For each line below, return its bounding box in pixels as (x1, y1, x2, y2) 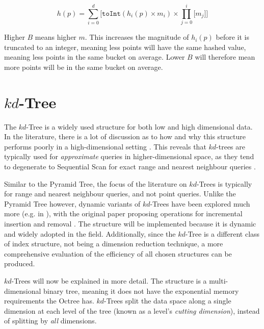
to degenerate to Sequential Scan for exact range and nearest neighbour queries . (4, 161, 256, 171)
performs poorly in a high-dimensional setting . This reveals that (4, 141, 206, 151)
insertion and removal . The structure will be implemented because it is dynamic (4, 218, 256, 229)
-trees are (216, 141, 246, 151)
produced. (4, 258, 35, 269)
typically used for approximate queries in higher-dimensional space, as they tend (4, 151, 254, 162)
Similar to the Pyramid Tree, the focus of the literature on (4, 178, 187, 189)
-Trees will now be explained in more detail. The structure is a (11, 275, 207, 286)
